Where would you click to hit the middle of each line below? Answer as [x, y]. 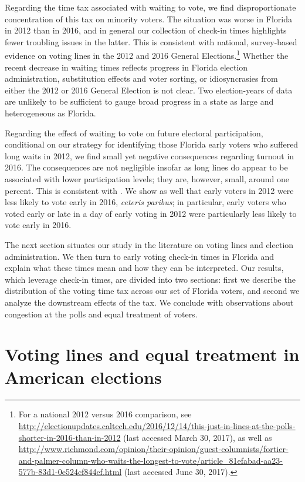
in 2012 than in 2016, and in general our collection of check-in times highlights [146, 30]
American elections [83, 377]
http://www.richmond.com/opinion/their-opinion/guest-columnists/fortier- [153, 449]
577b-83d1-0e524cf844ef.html [70, 472]
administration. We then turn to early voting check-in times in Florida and [140, 256]
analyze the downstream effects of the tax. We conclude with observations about [149, 302]
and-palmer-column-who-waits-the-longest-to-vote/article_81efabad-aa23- [150, 460]
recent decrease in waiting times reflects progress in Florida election [126, 67]
